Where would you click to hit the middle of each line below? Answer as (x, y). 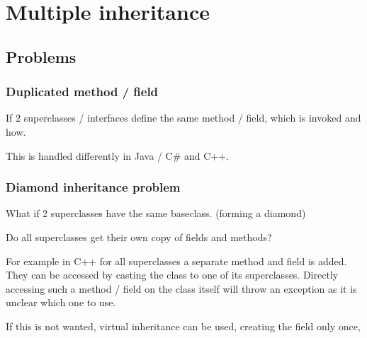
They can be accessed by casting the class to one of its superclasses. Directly (172, 275)
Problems (41, 56)
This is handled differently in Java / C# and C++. (117, 155)
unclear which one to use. (61, 302)
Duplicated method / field (82, 92)
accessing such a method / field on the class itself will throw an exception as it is (181, 288)
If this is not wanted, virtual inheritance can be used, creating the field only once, (183, 326)
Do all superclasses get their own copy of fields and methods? (139, 237)
